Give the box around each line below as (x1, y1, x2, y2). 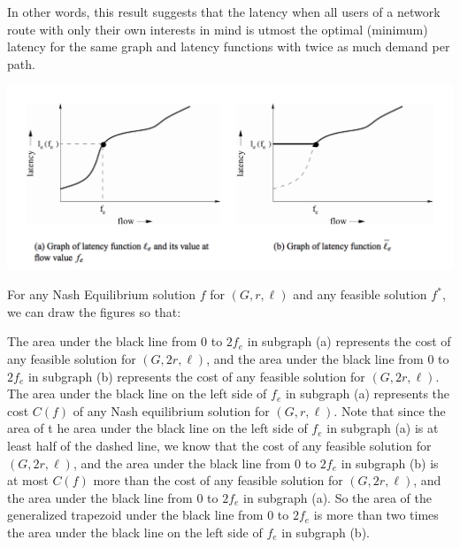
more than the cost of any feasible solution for (93, 471, 343, 490)
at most (7, 471, 49, 490)
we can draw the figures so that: (7, 302, 181, 320)
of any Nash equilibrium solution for (73, 401, 270, 420)
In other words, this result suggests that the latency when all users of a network (7, 3, 441, 20)
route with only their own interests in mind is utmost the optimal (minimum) (7, 19, 428, 38)
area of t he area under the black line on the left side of (7, 419, 308, 437)
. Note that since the (333, 401, 446, 420)
